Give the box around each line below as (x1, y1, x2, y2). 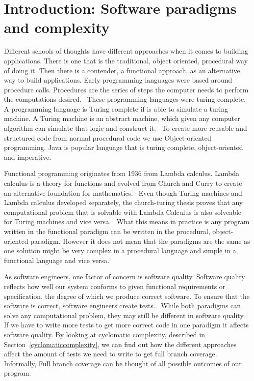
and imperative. (4, 151, 51, 162)
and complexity (4, 17, 110, 37)
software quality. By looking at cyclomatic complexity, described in (4, 329, 205, 339)
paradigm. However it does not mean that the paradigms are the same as (30, 235, 250, 246)
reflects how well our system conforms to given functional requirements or (4, 281, 226, 291)
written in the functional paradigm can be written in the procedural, (4, 226, 210, 236)
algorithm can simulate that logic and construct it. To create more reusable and (4, 123, 247, 133)
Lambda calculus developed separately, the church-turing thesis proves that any (4, 197, 243, 207)
